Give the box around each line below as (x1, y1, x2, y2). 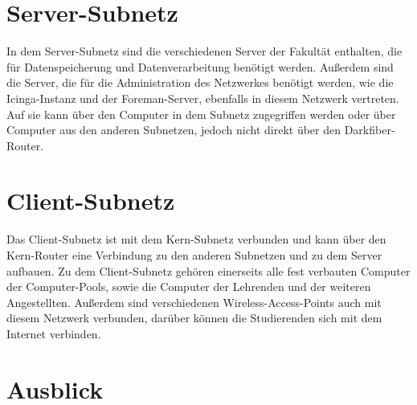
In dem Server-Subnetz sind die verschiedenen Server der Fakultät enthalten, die (6, 43, 403, 59)
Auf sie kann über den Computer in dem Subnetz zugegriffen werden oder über (6, 105, 396, 122)
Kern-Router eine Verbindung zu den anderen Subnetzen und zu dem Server (6, 247, 382, 263)
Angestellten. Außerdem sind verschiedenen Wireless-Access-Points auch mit (6, 293, 382, 310)
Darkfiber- (344, 121, 395, 138)
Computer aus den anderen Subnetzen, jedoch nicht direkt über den (6, 121, 341, 138)
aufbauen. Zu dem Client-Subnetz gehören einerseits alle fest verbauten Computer (6, 262, 411, 279)
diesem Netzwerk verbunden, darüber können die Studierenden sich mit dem (6, 309, 382, 326)
